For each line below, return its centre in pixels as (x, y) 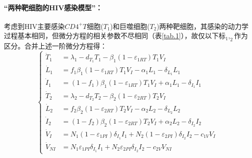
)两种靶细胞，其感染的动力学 (202, 26)
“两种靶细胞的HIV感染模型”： (53, 7)
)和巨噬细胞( (130, 26)
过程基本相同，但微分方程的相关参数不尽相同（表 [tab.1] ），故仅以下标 (115, 36)
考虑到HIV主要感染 (35, 26)
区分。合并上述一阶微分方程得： (55, 46)
